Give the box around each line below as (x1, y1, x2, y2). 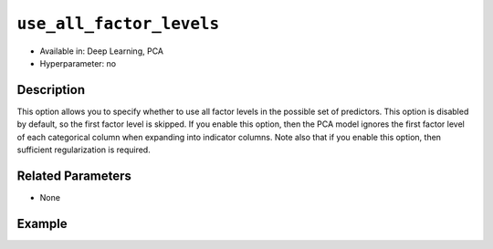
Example (16, 215, 68, 232)
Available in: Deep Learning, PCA (39, 46, 164, 57)
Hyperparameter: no (39, 57, 117, 68)
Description (16, 82, 86, 98)
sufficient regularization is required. (16, 144, 151, 155)
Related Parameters (16, 168, 132, 183)
